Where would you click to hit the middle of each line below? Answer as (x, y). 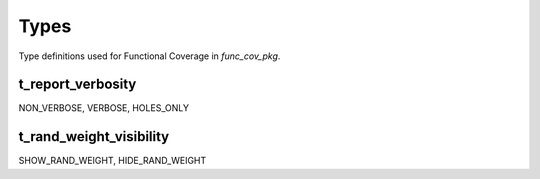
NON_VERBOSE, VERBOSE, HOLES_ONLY (104, 108)
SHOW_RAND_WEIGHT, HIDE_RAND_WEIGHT (112, 161)
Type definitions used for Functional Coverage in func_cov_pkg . (149, 56)
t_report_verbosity (77, 84)
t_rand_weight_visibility (94, 136)
